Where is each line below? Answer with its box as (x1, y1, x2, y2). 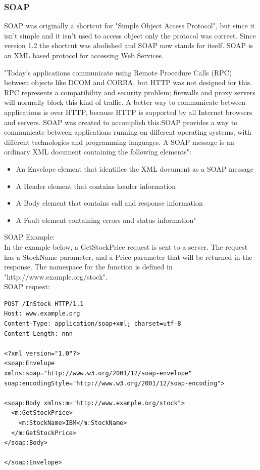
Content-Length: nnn (4, 330, 73, 337)
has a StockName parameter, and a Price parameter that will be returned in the (4, 251, 252, 262)
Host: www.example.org (4, 310, 80, 318)
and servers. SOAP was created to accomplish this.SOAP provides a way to (4, 116, 238, 127)
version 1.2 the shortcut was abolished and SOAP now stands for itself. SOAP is (4, 40, 253, 51)
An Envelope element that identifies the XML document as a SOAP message (16, 163, 254, 174)
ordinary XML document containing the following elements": (4, 146, 191, 157)
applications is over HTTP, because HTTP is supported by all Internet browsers (4, 106, 252, 117)
